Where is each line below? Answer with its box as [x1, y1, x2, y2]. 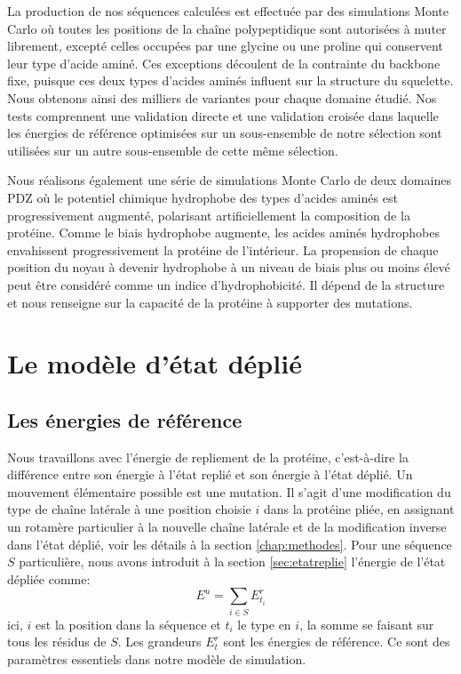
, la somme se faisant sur [299, 614, 434, 633]
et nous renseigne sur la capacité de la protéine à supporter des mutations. [7, 293, 413, 311]
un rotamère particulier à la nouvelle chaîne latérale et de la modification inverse [7, 518, 447, 536]
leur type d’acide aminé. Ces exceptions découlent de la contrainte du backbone [7, 53, 441, 72]
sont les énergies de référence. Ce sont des [223, 632, 450, 651]
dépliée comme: [7, 569, 91, 588]
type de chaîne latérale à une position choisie [7, 500, 251, 518]
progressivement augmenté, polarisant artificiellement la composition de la [7, 205, 410, 224]
